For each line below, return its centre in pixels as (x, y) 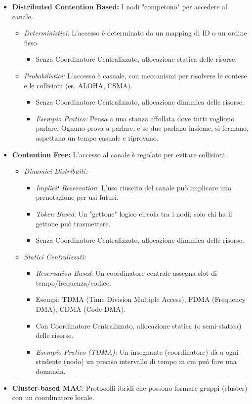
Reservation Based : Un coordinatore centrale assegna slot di (126, 273)
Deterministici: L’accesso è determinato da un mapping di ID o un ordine (135, 33)
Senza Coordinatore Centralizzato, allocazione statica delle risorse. (136, 59)
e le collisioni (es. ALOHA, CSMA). (78, 85)
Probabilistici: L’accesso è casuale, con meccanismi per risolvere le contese (135, 75)
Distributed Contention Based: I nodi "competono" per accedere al (120, 6)
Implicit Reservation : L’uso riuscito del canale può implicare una (134, 187)
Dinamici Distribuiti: (56, 171)
